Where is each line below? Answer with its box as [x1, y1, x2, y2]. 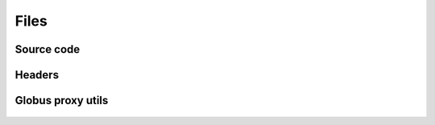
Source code [14, 42, 81, 56]
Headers [14, 68, 60, 82]
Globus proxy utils [14, 94, 109, 107]
